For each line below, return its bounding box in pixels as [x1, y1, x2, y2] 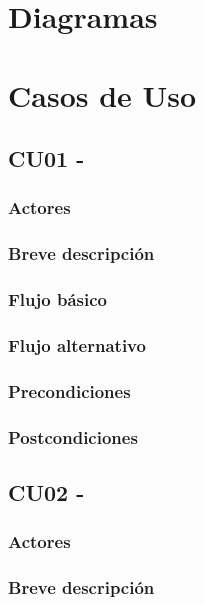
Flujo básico [8, 287, 107, 312]
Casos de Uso [8, 74, 197, 115]
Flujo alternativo [8, 332, 146, 357]
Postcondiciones [8, 424, 138, 449]
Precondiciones [8, 378, 131, 403]
